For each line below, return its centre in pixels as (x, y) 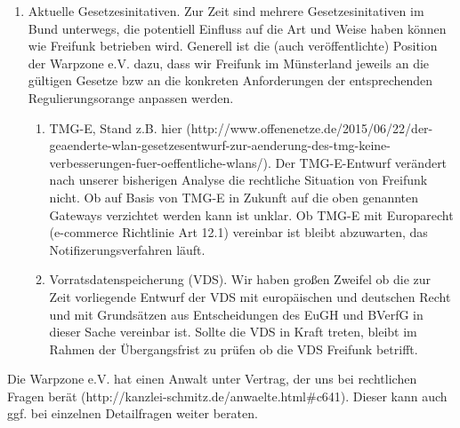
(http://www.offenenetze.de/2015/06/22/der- (310, 127)
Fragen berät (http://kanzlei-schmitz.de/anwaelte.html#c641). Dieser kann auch (227, 396)
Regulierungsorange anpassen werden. (131, 97)
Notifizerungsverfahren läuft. (127, 249)
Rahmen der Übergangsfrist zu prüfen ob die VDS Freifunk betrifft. (234, 349)
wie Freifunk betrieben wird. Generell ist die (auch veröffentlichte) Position (233, 46)
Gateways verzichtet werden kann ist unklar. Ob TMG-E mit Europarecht (251, 214)
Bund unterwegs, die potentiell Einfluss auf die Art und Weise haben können (237, 28)
